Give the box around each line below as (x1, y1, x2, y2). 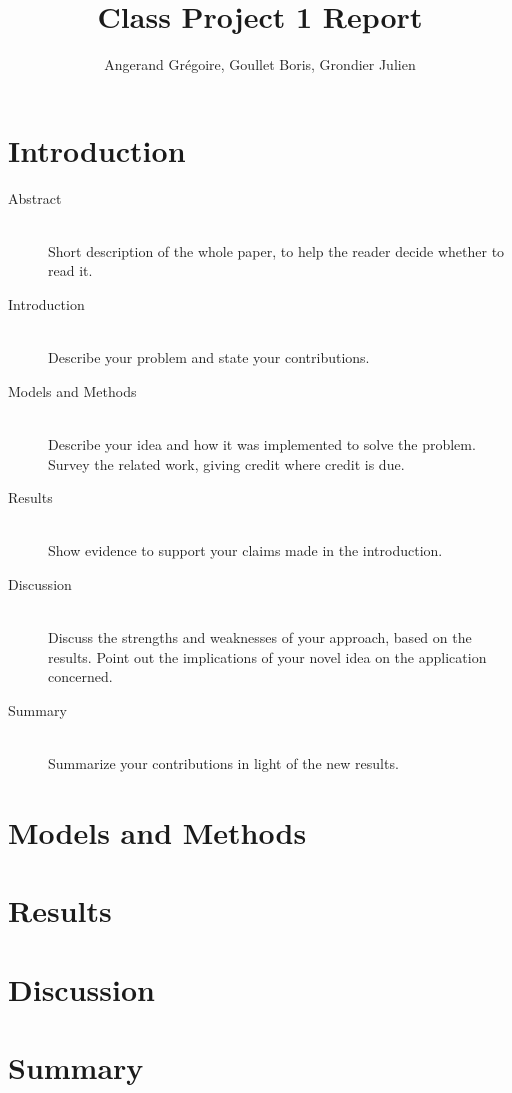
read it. (48, 260, 93, 281)
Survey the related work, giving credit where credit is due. (48, 453, 405, 474)
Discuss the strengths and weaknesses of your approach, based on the (48, 627, 472, 648)
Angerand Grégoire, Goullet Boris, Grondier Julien (104, 54, 416, 75)
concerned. (48, 666, 113, 687)
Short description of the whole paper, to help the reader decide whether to (48, 240, 505, 261)
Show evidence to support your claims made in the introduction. (48, 540, 443, 561)
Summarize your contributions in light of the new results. (48, 753, 399, 774)
